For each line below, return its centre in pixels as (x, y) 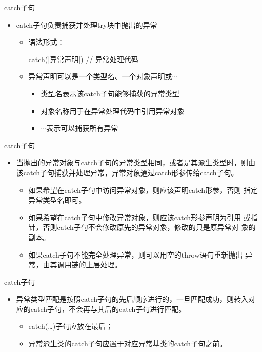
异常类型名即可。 (57, 200)
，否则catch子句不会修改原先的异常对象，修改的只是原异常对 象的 (146, 227)
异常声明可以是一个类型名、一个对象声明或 (100, 76)
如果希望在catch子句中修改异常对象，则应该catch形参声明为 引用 (135, 217)
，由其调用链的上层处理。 (79, 265)
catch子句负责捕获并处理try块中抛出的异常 (87, 24)
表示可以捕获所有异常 (82, 128)
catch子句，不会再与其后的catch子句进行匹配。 (108, 309)
